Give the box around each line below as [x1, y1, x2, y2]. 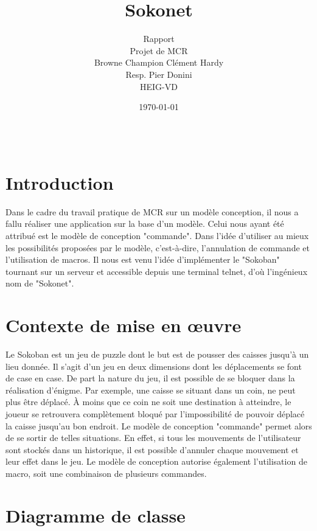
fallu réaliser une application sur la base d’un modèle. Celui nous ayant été [5, 217, 284, 230]
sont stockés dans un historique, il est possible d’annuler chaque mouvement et [5, 443, 299, 456]
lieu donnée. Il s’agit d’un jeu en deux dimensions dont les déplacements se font [5, 359, 302, 372]
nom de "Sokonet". [5, 277, 74, 290]
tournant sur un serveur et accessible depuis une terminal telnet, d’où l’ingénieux [5, 265, 308, 277]
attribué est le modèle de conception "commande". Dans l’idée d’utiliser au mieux [5, 229, 309, 241]
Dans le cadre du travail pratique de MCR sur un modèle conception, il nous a [5, 205, 299, 218]
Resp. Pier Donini [125, 68, 192, 80]
